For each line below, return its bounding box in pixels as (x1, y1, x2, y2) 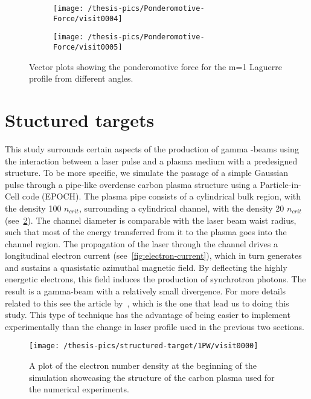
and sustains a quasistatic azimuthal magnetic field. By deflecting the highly (5, 261, 287, 273)
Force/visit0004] (53, 14, 123, 23)
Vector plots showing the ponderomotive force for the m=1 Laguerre (29, 60, 283, 73)
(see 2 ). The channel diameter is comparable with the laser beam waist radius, (5, 213, 297, 226)
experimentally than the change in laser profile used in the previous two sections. (5, 320, 304, 332)
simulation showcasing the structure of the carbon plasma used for (29, 371, 275, 383)
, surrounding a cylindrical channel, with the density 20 (79, 201, 284, 214)
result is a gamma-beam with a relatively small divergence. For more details (5, 285, 286, 297)
